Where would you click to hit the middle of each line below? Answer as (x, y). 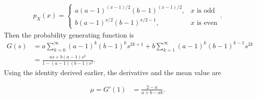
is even (207, 23)
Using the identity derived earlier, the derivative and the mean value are (113, 72)
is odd (206, 10)
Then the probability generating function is (69, 34)
